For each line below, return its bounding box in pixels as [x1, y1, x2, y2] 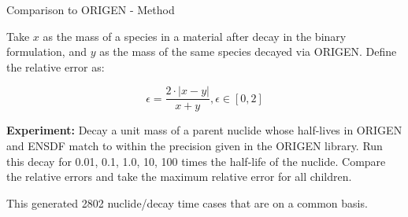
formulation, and [6, 43, 87, 60]
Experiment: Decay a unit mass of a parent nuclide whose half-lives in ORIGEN [6, 122, 402, 138]
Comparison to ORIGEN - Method [6, 2, 175, 17]
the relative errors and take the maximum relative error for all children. [6, 168, 352, 185]
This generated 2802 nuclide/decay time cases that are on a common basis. [6, 194, 368, 211]
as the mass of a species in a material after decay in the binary [43, 28, 347, 44]
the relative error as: [6, 58, 105, 75]
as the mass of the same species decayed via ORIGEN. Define [99, 43, 397, 60]
